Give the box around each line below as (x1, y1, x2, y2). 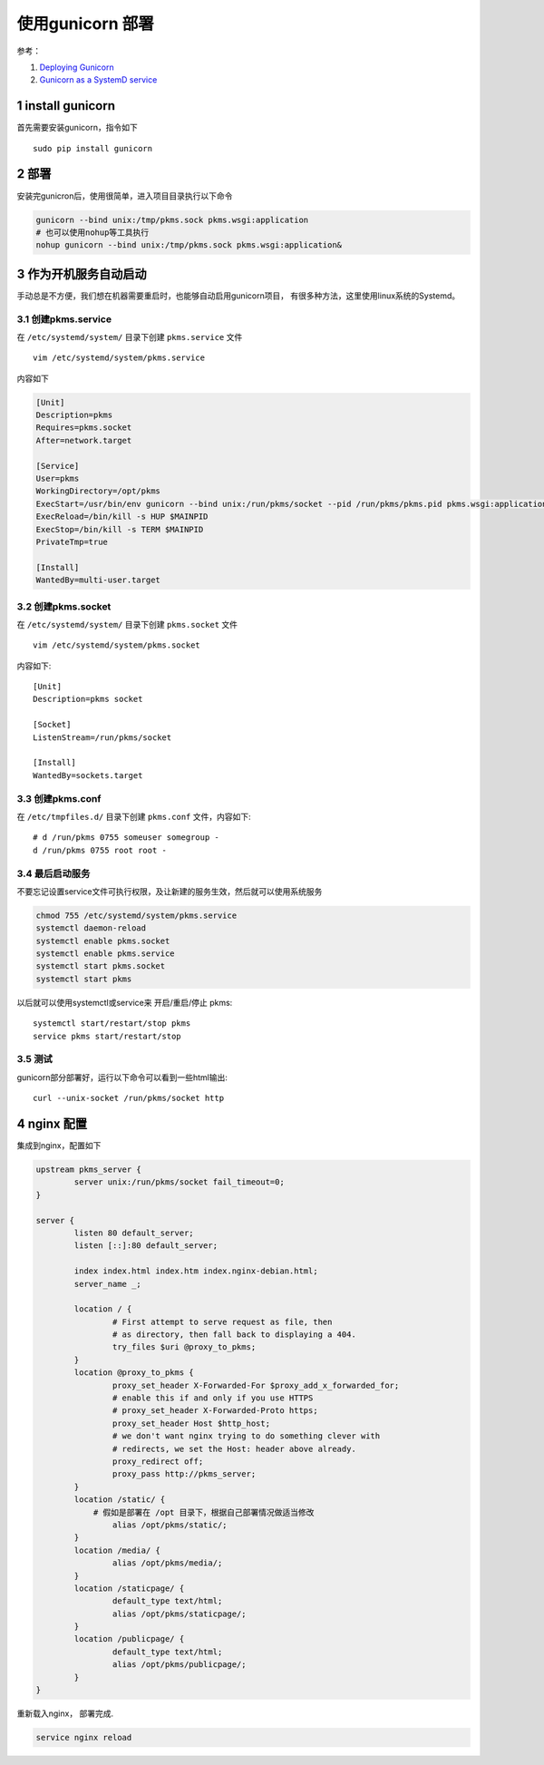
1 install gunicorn (16, 98, 116, 113)
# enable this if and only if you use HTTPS (112, 1393, 314, 1403)
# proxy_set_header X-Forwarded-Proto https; (112, 1406, 318, 1416)
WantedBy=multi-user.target (35, 575, 160, 585)
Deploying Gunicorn (39, 62, 114, 73)
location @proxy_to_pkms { (73, 1368, 194, 1378)
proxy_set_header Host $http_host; (112, 1418, 271, 1429)
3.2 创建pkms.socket (16, 600, 112, 612)
